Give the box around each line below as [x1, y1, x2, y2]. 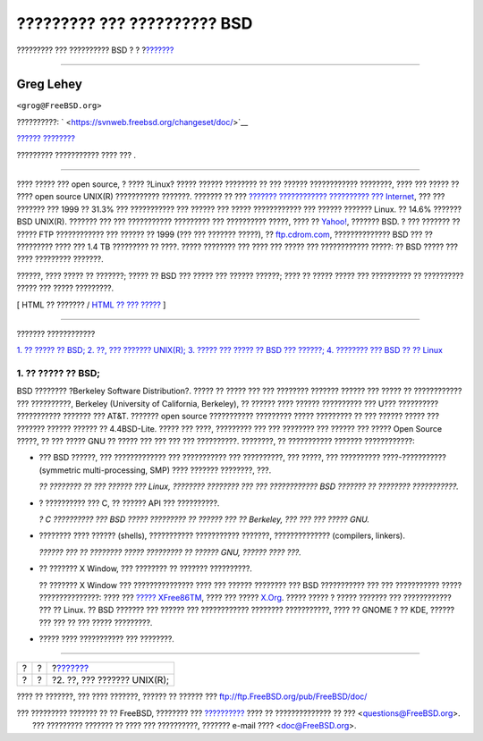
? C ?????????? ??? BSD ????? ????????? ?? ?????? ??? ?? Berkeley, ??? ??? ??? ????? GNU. [38, 514, 370, 525]
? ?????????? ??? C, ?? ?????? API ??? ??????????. [38, 497, 220, 509]
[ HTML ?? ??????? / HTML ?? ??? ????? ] [16, 299, 166, 310]
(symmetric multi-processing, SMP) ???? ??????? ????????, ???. [38, 465, 272, 476]
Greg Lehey [16, 77, 82, 92]
